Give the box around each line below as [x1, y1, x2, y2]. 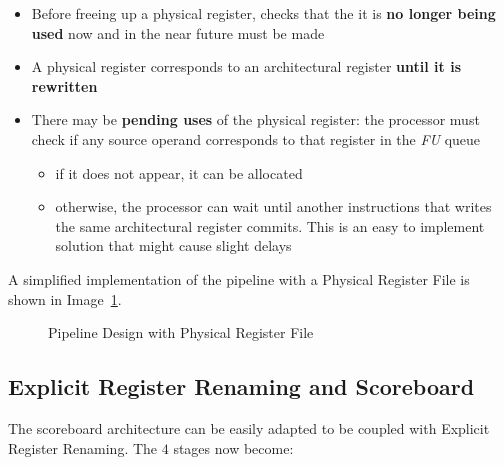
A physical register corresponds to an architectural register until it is [31, 56, 461, 77]
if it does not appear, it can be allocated [55, 162, 303, 183]
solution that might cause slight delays [55, 235, 292, 256]
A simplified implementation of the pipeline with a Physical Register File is [8, 268, 470, 289]
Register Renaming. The [8, 437, 158, 458]
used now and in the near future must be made [31, 22, 325, 43]
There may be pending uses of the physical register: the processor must [31, 109, 480, 130]
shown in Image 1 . [8, 288, 122, 309]
